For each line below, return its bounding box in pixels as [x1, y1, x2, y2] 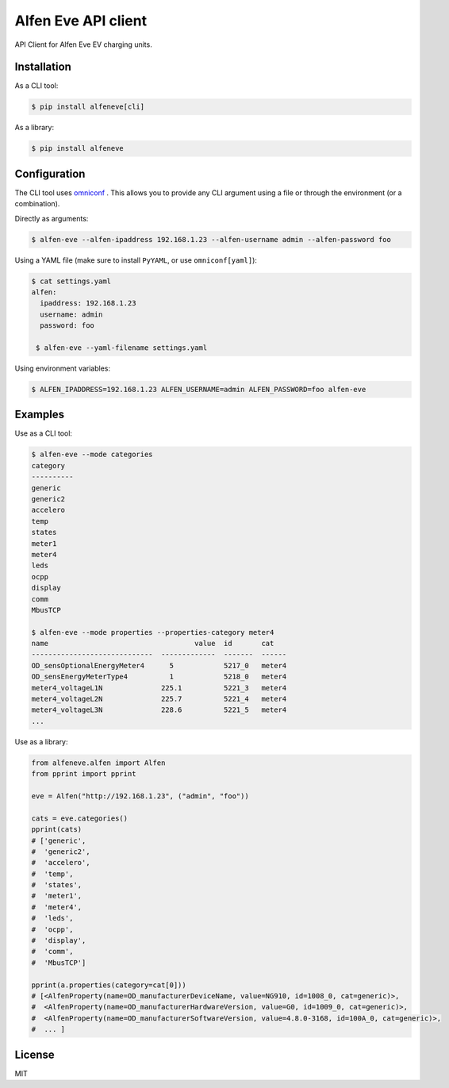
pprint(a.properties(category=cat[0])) [31, 980, 186, 990]
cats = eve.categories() [31, 813, 129, 823]
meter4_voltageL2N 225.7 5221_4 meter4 [31, 694, 287, 704]
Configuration [14, 167, 86, 180]
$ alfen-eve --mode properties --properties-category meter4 [31, 628, 274, 636]
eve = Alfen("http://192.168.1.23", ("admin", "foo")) [31, 791, 249, 801]
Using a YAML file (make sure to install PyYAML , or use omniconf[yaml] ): [14, 255, 258, 265]
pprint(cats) [31, 825, 83, 834]
